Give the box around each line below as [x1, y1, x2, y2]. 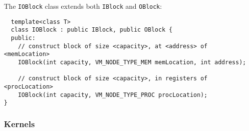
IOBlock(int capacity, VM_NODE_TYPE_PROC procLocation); [18, 91, 208, 98]
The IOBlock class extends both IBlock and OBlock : [4, 1, 162, 11]
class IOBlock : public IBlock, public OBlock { [11, 26, 173, 34]
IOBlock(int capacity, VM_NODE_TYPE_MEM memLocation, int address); [18, 58, 246, 66]
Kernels [4, 117, 35, 130]
